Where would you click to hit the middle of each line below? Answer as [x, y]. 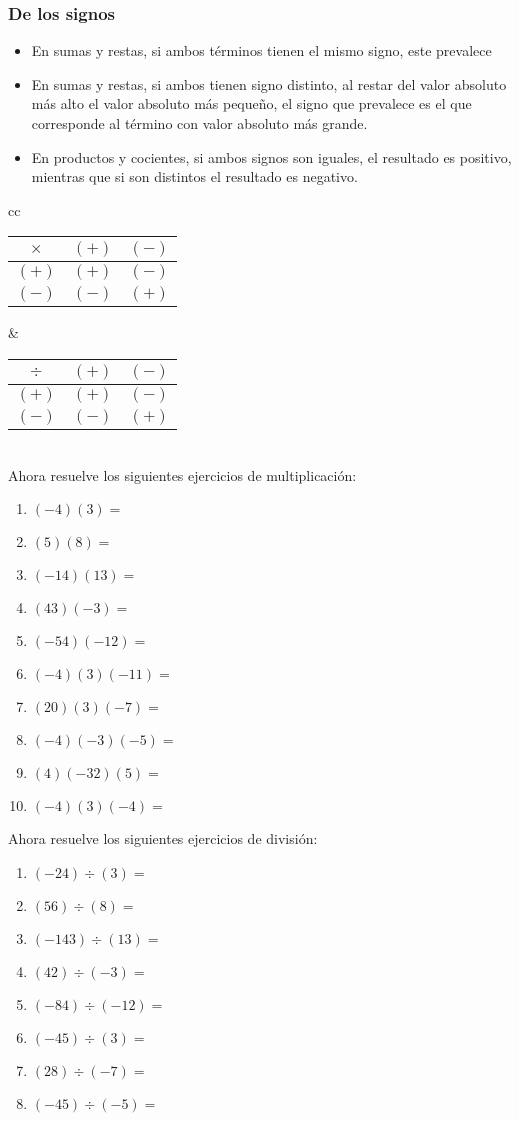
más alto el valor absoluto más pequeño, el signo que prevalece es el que [251, 103]
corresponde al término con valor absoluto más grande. [199, 123]
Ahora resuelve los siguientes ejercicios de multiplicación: [182, 474]
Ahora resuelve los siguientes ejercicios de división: [163, 838]
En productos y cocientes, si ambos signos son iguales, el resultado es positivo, [271, 156]
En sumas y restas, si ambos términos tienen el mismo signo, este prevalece [261, 50]
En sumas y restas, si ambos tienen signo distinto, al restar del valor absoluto [269, 83]
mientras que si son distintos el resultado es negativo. [194, 176]
